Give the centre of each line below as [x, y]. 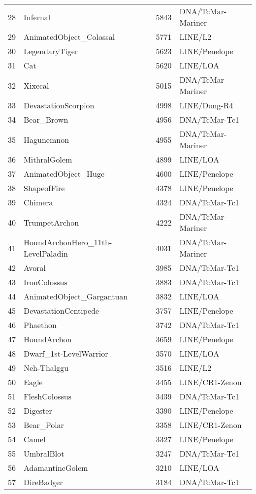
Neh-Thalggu [46, 368]
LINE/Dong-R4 [206, 105]
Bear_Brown [46, 119]
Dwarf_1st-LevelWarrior [66, 353]
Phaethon [40, 325]
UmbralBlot [44, 453]
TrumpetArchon [51, 222]
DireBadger [43, 482]
